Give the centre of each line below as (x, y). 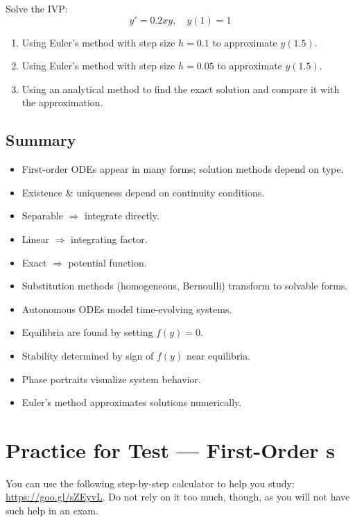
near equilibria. (218, 355)
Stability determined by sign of (88, 355)
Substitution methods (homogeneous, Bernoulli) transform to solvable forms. (185, 286)
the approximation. (62, 102)
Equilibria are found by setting (87, 332)
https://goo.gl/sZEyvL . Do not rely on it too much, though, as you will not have (178, 497)
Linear (35, 238)
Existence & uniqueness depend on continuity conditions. (143, 192)
